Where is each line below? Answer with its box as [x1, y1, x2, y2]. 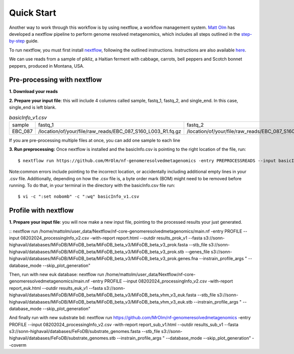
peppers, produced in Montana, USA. [9, 63, 84, 69]
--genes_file [185, 249, 210, 255]
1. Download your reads [9, 89, 58, 94]
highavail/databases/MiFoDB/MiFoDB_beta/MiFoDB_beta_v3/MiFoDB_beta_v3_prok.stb [9, 249, 184, 255]
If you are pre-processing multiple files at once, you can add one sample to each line [9, 137, 181, 143]
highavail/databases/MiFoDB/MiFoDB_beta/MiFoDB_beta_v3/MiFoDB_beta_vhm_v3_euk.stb [9, 299, 193, 305]
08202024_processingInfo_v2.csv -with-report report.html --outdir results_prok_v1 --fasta [20, 235, 203, 241]
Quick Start [9, 7, 56, 18]
